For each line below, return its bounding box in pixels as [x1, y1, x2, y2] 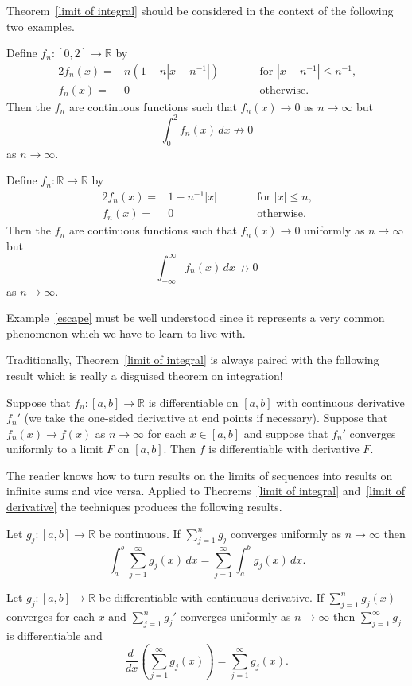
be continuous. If [99, 525, 181, 541]
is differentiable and [6, 626, 103, 643]
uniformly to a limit [6, 440, 103, 457]
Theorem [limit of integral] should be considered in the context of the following [6, 2, 394, 18]
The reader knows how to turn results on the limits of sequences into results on [6, 467, 393, 483]
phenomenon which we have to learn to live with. [6, 324, 246, 341]
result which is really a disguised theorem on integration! [6, 366, 283, 383]
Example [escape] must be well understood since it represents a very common [6, 309, 385, 326]
